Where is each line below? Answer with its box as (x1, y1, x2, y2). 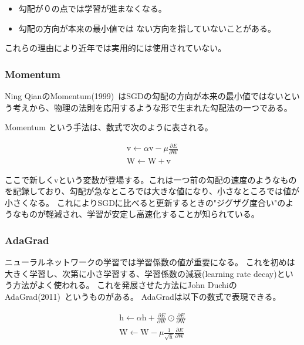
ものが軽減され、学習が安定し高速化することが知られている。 (21, 208, 259, 220)
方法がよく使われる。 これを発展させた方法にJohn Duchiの (12, 279, 237, 291)
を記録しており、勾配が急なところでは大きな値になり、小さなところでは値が (5, 185, 300, 197)
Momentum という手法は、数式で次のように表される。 (5, 121, 213, 133)
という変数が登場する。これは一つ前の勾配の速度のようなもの (58, 173, 297, 185)
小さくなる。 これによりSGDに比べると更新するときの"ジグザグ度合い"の (5, 196, 286, 208)
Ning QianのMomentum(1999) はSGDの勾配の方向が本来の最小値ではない (5, 90, 283, 102)
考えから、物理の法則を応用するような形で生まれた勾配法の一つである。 (12, 101, 292, 113)
